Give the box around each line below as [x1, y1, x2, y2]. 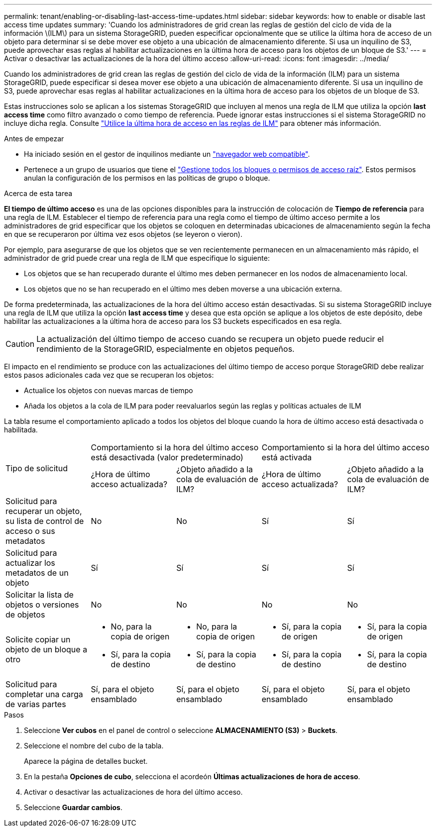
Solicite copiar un [5, 634, 71, 644]
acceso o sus [5, 526, 55, 536]
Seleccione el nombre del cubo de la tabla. [24, 741, 164, 750]
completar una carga [5, 689, 83, 699]
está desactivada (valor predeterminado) [91, 452, 243, 462]
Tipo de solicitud [5, 463, 68, 473]
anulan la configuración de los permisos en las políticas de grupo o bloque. [24, 174, 270, 182]
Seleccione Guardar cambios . [24, 803, 122, 812]
